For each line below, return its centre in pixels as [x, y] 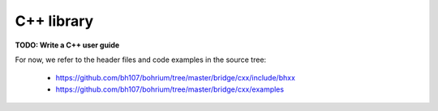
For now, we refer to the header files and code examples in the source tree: [141, 60]
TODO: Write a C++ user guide [67, 45]
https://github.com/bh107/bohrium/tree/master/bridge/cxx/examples [170, 89]
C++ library [54, 21]
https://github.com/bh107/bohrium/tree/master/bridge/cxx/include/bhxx [176, 78]
